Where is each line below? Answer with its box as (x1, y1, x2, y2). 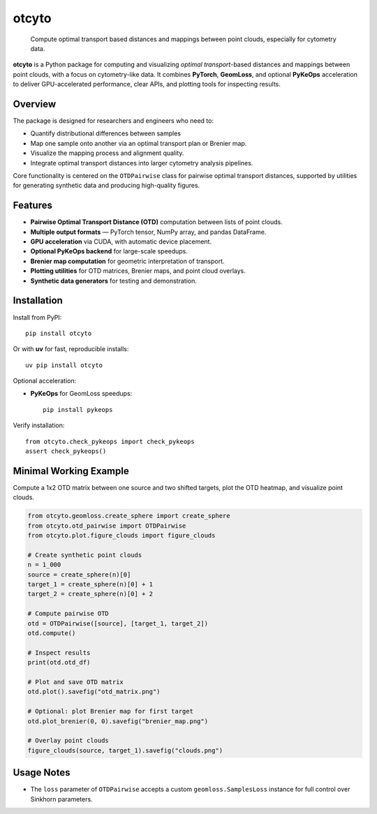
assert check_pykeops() (25, 447, 107, 455)
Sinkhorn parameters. (30, 794, 94, 803)
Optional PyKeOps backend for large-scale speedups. (30, 247, 188, 256)
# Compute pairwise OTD (27, 609, 110, 618)
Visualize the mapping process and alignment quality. (30, 149, 184, 157)
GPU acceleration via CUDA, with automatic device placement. (30, 237, 212, 246)
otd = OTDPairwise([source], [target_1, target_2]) (27, 619, 209, 628)
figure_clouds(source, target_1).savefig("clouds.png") (27, 746, 223, 754)
